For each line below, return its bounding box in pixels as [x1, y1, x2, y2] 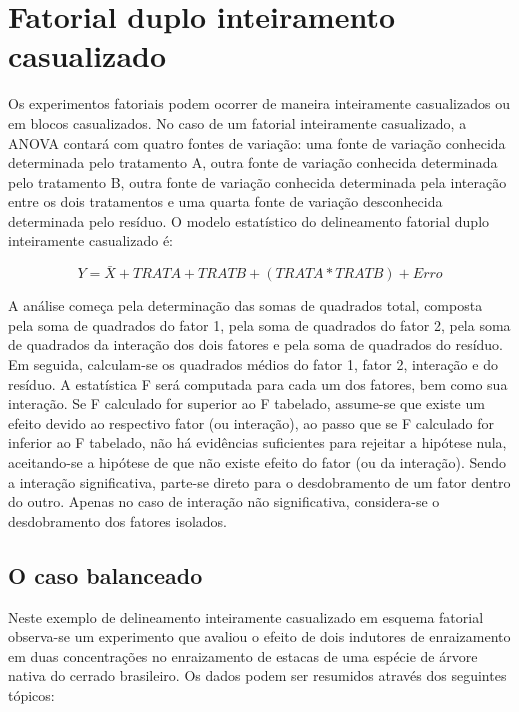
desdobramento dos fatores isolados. [8, 510, 228, 531]
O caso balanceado [8, 559, 203, 590]
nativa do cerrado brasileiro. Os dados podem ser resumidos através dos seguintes [8, 665, 507, 686]
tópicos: [8, 684, 55, 705]
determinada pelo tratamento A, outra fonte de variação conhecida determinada [8, 152, 498, 173]
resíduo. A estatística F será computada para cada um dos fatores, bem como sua [8, 373, 508, 394]
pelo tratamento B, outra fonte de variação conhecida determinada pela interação [8, 171, 507, 192]
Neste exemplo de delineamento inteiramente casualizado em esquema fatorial [8, 606, 484, 627]
